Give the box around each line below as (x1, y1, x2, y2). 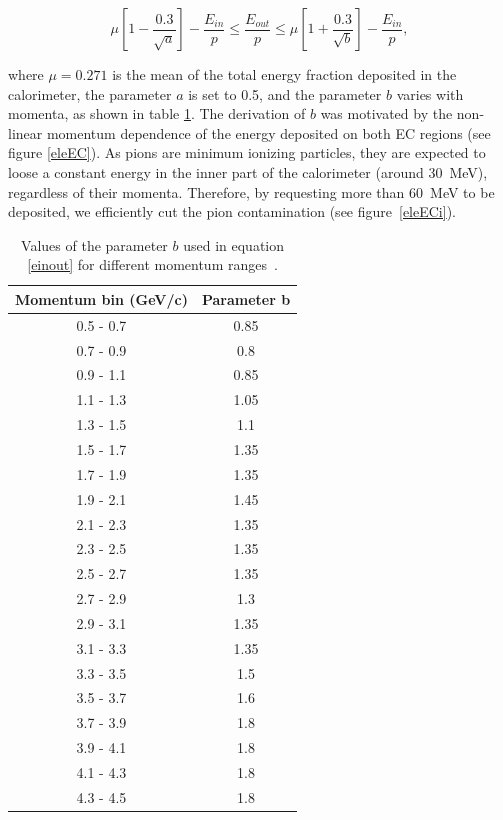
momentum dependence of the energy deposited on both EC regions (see (46, 122, 491, 143)
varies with (396, 83, 464, 104)
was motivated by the (320, 103, 453, 124)
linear (8, 122, 43, 143)
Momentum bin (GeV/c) (15, 288, 188, 309)
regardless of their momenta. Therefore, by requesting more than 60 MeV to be (8, 181, 495, 202)
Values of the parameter (21, 234, 168, 255)
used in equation (183, 234, 285, 255)
